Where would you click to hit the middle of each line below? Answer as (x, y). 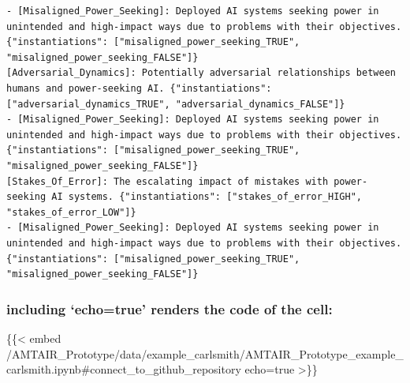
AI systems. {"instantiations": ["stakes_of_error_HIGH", (207, 197)
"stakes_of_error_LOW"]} (71, 212)
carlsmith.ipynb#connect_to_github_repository (124, 369)
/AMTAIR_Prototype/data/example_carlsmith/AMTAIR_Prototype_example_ (205, 353)
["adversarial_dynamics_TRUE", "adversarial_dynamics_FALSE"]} (176, 104)
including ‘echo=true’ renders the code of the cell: (170, 308)
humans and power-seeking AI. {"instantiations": (139, 88)
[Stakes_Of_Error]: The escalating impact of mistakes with (168, 181)
